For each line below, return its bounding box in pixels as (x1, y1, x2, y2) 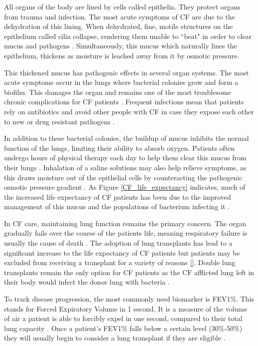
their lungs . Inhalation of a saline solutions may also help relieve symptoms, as (4, 162, 247, 172)
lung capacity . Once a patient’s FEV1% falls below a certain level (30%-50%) (4, 323, 243, 333)
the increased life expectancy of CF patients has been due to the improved (4, 191, 231, 202)
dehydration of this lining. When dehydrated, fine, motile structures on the (4, 21, 233, 31)
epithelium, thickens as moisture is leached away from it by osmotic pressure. (4, 50, 240, 60)
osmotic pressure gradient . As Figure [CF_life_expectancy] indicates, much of (4, 182, 246, 192)
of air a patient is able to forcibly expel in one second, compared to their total (4, 313, 243, 324)
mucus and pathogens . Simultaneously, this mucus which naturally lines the (4, 40, 237, 51)
